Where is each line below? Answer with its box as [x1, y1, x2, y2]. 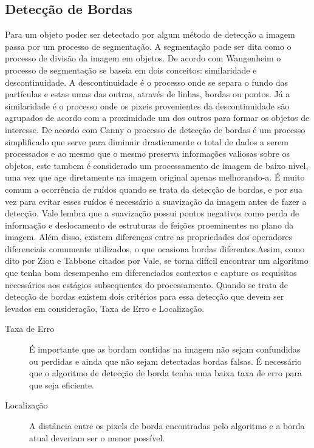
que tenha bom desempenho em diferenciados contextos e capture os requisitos [5, 266, 297, 279]
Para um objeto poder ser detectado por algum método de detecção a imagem [5, 28, 295, 41]
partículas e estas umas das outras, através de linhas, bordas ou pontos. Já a [5, 88, 290, 100]
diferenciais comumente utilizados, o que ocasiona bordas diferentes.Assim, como [5, 242, 305, 255]
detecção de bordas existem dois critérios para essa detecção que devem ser [5, 290, 284, 303]
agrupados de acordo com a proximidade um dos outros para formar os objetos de [5, 111, 310, 124]
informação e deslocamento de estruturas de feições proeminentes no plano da [5, 218, 294, 231]
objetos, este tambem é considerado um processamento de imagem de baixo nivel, [5, 159, 309, 171]
